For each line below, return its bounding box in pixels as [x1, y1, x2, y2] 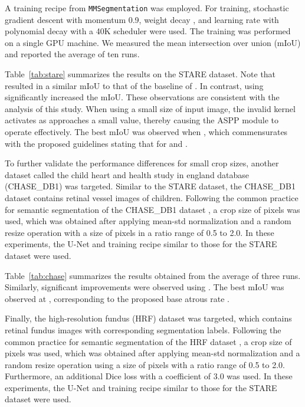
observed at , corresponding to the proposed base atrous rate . [5, 292, 229, 304]
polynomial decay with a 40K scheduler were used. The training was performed [5, 25, 291, 37]
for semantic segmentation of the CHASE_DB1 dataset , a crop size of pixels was [5, 203, 300, 215]
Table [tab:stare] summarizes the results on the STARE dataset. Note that [5, 68, 276, 80]
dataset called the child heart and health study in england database [5, 168, 250, 180]
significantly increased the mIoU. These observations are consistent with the [5, 91, 280, 103]
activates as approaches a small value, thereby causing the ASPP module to [5, 114, 278, 126]
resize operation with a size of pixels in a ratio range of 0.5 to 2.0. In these [5, 226, 274, 238]
